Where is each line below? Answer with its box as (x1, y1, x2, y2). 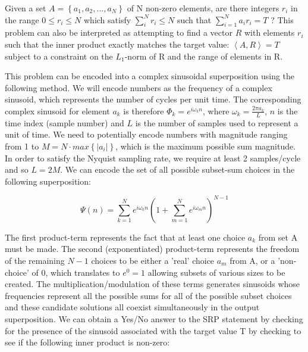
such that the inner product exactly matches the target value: (5, 38, 230, 50)
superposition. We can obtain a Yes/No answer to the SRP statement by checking (5, 313, 303, 325)
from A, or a (230, 254, 275, 267)
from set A (258, 230, 298, 243)
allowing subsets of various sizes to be (147, 266, 285, 278)
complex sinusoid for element (5, 104, 110, 117)
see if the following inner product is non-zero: (5, 336, 170, 348)
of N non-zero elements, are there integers (127, 2, 279, 14)
